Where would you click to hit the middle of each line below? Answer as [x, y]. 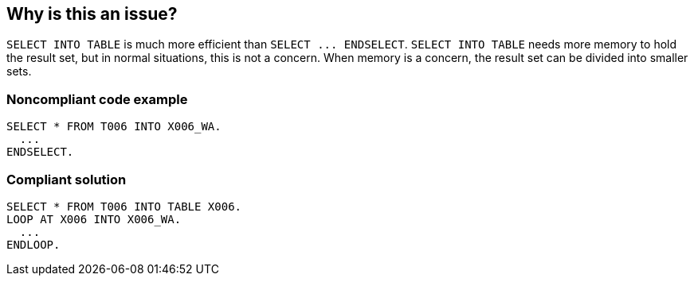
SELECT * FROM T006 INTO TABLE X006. [124, 206]
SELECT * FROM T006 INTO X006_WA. [114, 127]
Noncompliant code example [97, 99]
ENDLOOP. [33, 244]
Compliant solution [67, 179]
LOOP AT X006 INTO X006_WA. [94, 219]
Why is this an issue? [92, 14]
